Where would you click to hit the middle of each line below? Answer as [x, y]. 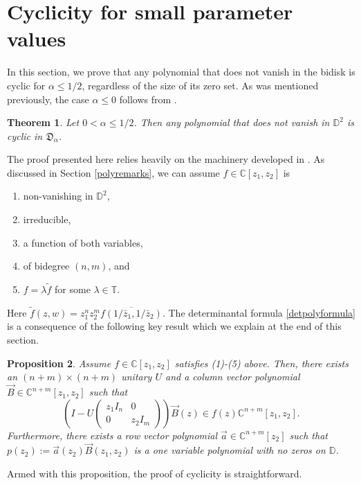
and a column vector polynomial [233, 377]
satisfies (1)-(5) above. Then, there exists [261, 363]
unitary [137, 377]
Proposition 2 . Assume [59, 363]
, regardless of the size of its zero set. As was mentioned [200, 85]
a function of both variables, [83, 242]
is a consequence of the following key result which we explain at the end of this [174, 326]
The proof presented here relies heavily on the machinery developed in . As [166, 159]
